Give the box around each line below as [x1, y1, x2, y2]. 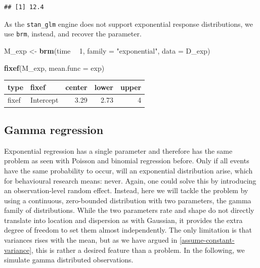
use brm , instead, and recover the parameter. [4, 28, 142, 39]
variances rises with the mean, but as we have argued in [4, 235, 178, 245]
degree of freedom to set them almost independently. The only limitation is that [4, 225, 252, 235]
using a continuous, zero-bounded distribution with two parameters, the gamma [4, 195, 251, 205]
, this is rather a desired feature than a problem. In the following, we [31, 244, 245, 255]
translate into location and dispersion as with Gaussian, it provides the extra [4, 214, 243, 225]
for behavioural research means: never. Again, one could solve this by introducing [4, 175, 256, 186]
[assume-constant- [179, 235, 235, 245]
